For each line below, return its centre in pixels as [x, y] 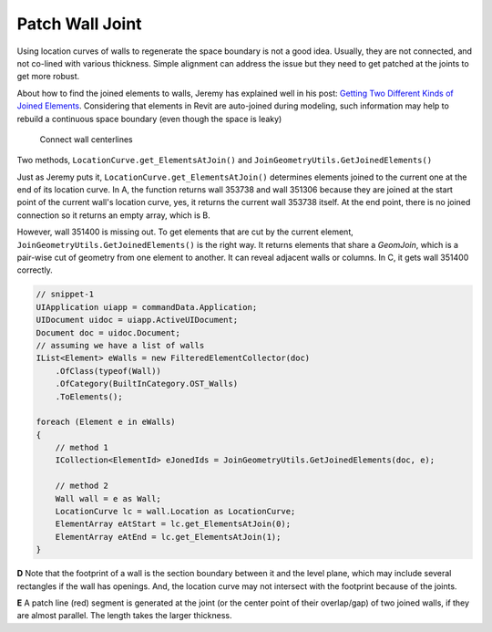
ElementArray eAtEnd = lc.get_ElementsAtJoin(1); [168, 537]
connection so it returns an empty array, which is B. [113, 215]
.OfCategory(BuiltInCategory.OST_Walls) [147, 384]
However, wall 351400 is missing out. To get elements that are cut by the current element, [185, 232]
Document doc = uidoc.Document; [108, 332]
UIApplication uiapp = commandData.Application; [147, 307]
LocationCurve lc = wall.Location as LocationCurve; [175, 512]
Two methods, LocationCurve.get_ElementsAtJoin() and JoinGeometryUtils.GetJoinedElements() [225, 161]
